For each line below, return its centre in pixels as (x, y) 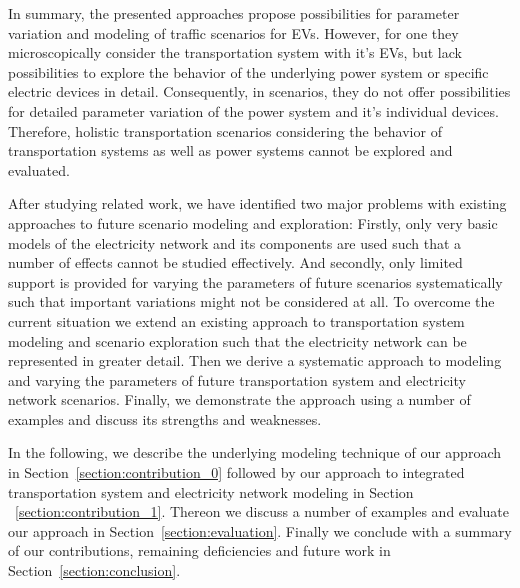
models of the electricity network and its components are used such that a (235, 242)
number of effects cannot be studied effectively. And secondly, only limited (235, 262)
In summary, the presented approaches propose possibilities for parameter (234, 13)
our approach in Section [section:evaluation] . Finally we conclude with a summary (260, 530)
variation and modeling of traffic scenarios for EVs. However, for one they (233, 32)
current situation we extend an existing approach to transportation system (236, 320)
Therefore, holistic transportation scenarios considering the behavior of (225, 130)
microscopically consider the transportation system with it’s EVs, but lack (235, 52)
